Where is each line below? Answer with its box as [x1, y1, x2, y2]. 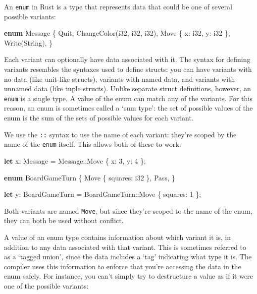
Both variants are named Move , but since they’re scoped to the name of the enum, [4, 205, 253, 216]
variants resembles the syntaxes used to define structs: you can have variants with [4, 64, 252, 74]
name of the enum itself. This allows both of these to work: [4, 139, 181, 149]
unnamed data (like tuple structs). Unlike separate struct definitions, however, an [4, 83, 251, 94]
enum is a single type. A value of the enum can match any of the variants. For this [4, 93, 253, 103]
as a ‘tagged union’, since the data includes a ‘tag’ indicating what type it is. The [4, 251, 252, 262]
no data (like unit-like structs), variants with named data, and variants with [4, 73, 235, 84]
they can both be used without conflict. [4, 215, 124, 226]
